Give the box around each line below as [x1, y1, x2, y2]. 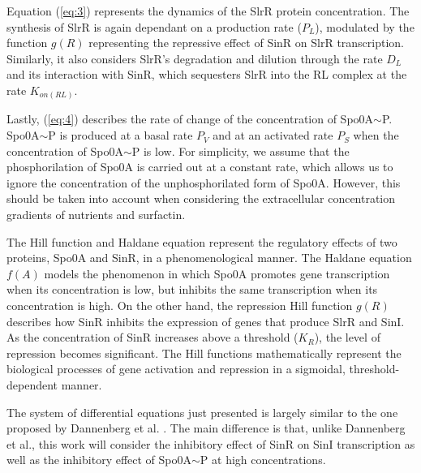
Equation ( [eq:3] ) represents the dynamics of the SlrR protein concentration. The [6, 2, 410, 19]
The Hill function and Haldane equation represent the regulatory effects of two [6, 233, 397, 250]
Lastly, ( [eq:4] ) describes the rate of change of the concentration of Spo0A [6, 110, 374, 127]
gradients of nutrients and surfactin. [6, 206, 186, 223]
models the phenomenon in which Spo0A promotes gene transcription [44, 264, 390, 282]
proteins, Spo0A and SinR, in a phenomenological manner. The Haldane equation [6, 249, 412, 266]
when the [353, 127, 399, 144]
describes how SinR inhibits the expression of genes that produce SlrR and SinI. [6, 312, 405, 329]
